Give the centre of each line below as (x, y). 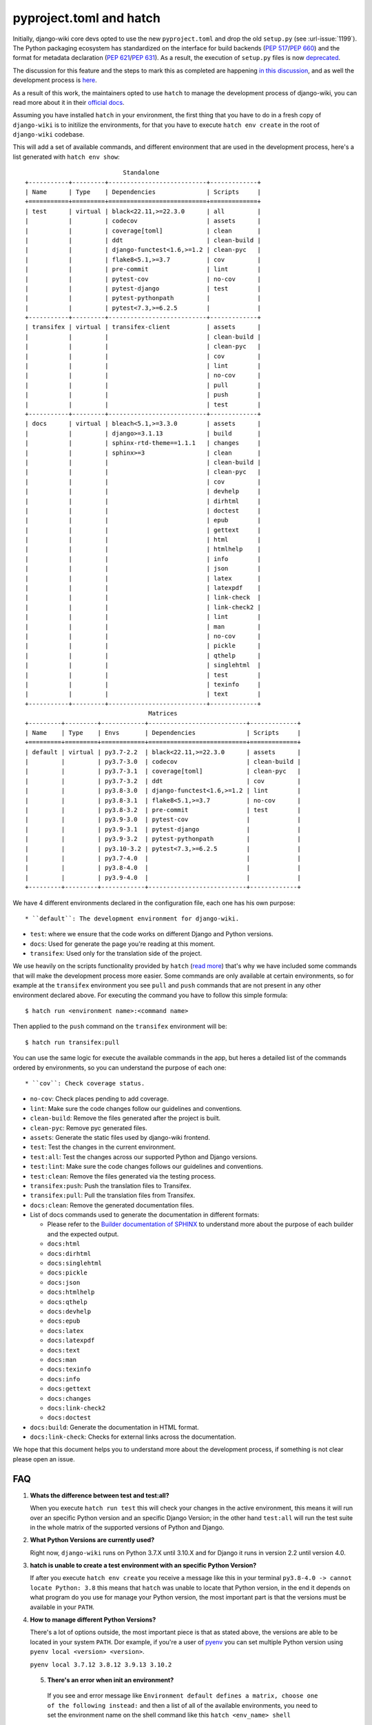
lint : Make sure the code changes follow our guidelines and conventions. (136, 1108)
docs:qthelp (67, 1302)
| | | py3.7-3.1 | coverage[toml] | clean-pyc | (163, 771)
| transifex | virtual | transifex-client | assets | (143, 327)
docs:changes (69, 1398)
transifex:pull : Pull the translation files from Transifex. (113, 1195)
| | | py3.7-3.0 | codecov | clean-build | (163, 762)
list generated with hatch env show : (66, 157)
